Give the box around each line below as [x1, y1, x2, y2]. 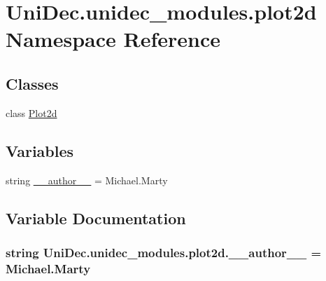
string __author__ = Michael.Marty [6, 172, 168, 187]
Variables [6, 139, 74, 161]
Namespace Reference [6, 25, 220, 53]
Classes [6, 72, 59, 94]
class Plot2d [6, 105, 57, 120]
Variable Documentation [6, 207, 186, 228]
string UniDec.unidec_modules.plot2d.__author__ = [6, 243, 322, 261]
